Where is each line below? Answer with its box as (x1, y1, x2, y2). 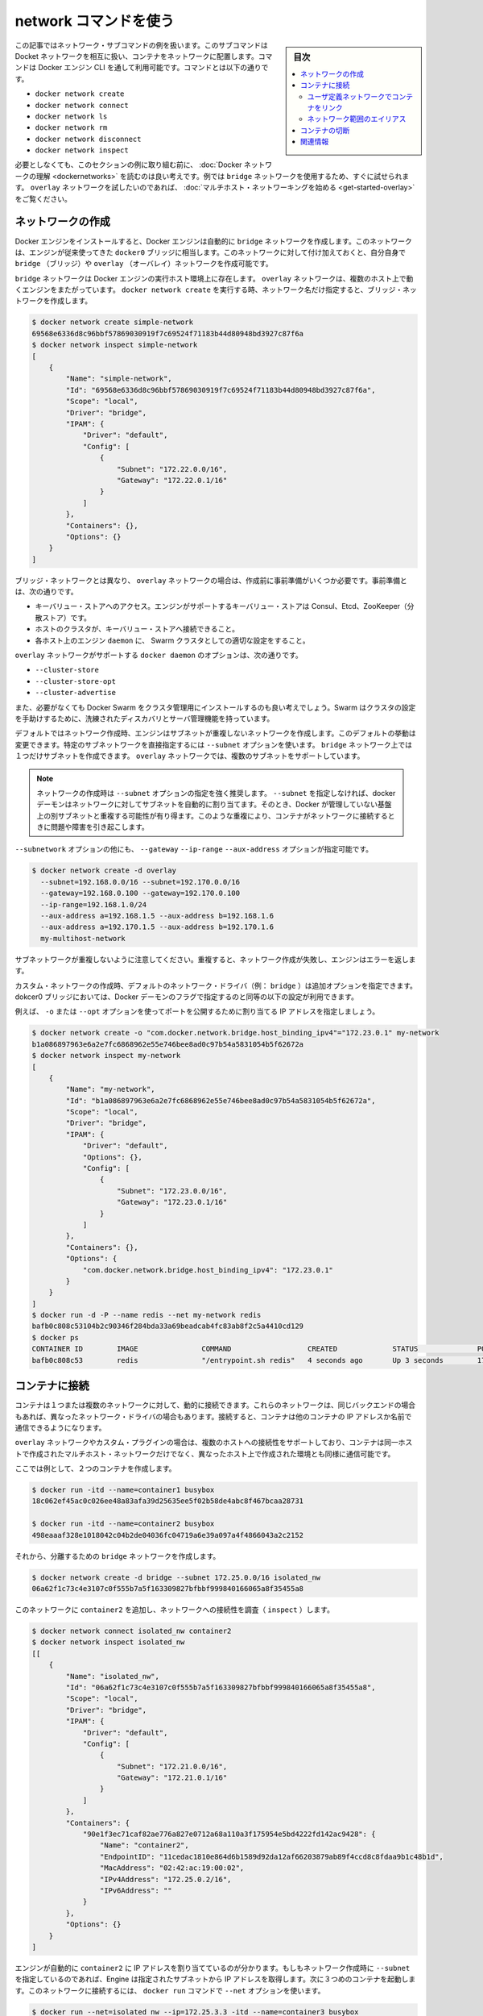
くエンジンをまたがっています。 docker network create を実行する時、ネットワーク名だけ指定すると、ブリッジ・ (14, 285, 403, 294)
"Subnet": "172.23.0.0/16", (117, 1186, 228, 1195)
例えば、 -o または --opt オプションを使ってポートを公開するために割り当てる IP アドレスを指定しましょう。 (14, 1006, 380, 1016)
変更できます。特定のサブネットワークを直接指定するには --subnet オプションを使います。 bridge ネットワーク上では (14, 739, 412, 749)
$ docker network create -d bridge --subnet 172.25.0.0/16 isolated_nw (31, 1572, 321, 1582)
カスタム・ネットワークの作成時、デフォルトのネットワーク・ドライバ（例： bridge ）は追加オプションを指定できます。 (14, 981, 418, 990)
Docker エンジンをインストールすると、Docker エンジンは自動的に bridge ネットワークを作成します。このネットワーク (14, 236, 412, 246)
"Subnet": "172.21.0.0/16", (117, 1762, 228, 1771)
